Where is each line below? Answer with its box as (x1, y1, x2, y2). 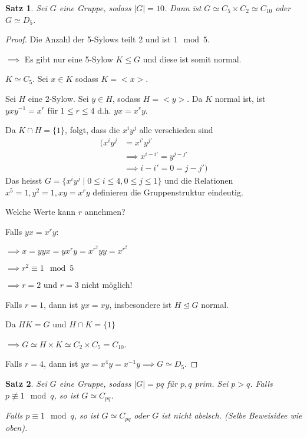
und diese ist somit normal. (143, 52, 242, 65)
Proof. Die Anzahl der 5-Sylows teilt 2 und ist (5, 33, 171, 45)
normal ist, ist (214, 92, 266, 104)
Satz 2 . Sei (5, 377, 47, 390)
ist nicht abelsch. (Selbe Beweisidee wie (161, 409, 302, 422)
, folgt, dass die (65, 124, 120, 136)
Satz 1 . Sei (5, 2, 47, 14)
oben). (5, 421, 28, 433)
